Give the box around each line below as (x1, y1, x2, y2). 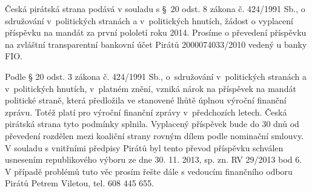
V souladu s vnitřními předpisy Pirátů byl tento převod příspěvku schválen (5, 141, 284, 154)
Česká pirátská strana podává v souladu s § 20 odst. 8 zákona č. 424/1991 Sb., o (5, 2, 305, 15)
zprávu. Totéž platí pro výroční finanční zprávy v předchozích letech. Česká (5, 105, 287, 118)
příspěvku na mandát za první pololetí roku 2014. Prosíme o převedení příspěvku (5, 26, 307, 39)
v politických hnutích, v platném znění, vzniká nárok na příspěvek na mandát (5, 82, 296, 94)
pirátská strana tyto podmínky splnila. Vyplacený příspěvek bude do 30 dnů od (5, 117, 299, 130)
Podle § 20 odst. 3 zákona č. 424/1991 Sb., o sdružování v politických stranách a (5, 70, 307, 82)
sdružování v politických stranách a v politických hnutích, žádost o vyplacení (5, 14, 293, 27)
